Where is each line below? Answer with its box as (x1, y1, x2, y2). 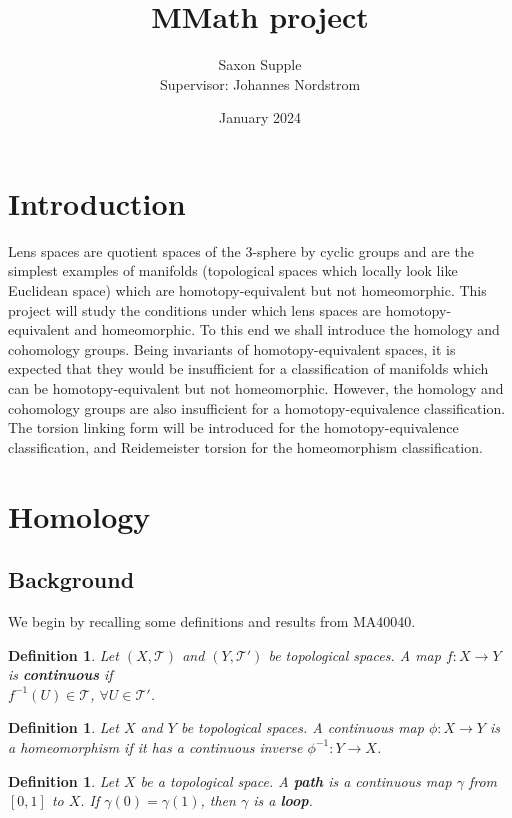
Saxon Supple (218, 54, 302, 75)
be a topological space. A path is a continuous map (140, 770, 452, 791)
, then (200, 790, 236, 811)
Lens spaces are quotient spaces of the (8, 240, 241, 261)
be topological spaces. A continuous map (180, 717, 424, 738)
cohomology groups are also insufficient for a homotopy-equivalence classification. (8, 397, 506, 418)
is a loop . (253, 790, 313, 811)
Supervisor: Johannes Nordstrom (159, 73, 361, 94)
